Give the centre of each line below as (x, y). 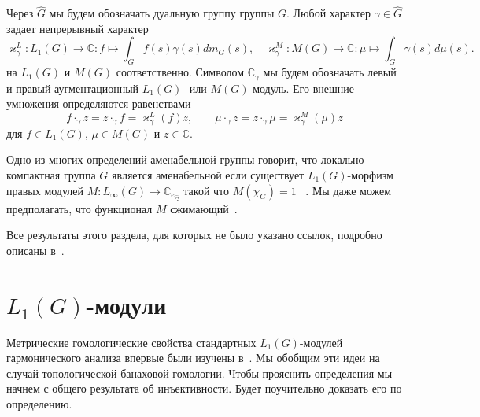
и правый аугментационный (73, 88)
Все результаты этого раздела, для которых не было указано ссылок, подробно (194, 235)
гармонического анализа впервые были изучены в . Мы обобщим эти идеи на (193, 358)
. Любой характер (329, 13)
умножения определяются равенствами (99, 103)
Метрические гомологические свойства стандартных (131, 342)
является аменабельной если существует (208, 174)
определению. (39, 403)
